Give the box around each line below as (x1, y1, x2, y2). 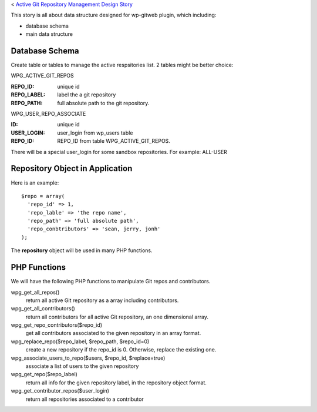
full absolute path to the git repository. (57, 99, 150, 106)
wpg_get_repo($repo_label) (11, 371, 77, 378)
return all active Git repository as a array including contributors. (25, 297, 179, 304)
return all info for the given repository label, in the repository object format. (25, 379, 207, 386)
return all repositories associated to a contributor (25, 396, 144, 403)
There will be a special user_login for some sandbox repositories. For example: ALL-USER (11, 148, 227, 155)
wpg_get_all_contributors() (11, 305, 76, 312)
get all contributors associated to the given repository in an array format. (25, 330, 201, 337)
